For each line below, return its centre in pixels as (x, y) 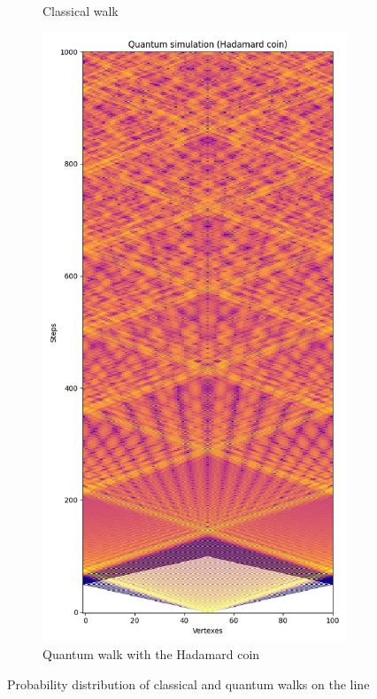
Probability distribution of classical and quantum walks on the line (188, 683)
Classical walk (81, 11)
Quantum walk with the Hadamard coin (151, 654)
